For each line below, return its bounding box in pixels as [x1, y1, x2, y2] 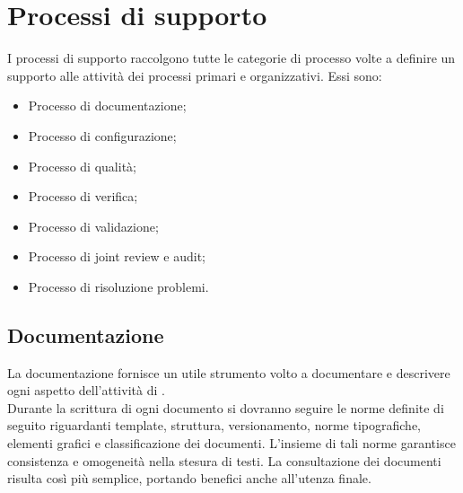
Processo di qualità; [28, 156, 136, 175]
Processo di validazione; [28, 216, 159, 235]
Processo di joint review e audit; [28, 247, 206, 266]
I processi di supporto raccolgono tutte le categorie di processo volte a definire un [7, 48, 456, 67]
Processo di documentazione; [28, 96, 187, 115]
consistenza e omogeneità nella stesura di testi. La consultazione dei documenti [7, 451, 441, 470]
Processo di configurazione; [28, 126, 177, 145]
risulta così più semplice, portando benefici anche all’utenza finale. [7, 469, 371, 488]
